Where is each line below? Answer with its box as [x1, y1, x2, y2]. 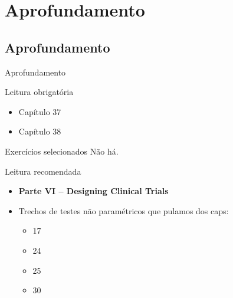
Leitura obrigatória [5, 86, 74, 98]
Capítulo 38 [18, 125, 61, 137]
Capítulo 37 [18, 105, 61, 117]
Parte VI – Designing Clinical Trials [18, 185, 169, 197]
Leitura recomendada [5, 165, 81, 177]
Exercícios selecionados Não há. [5, 145, 119, 157]
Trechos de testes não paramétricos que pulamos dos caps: [18, 204, 229, 217]
